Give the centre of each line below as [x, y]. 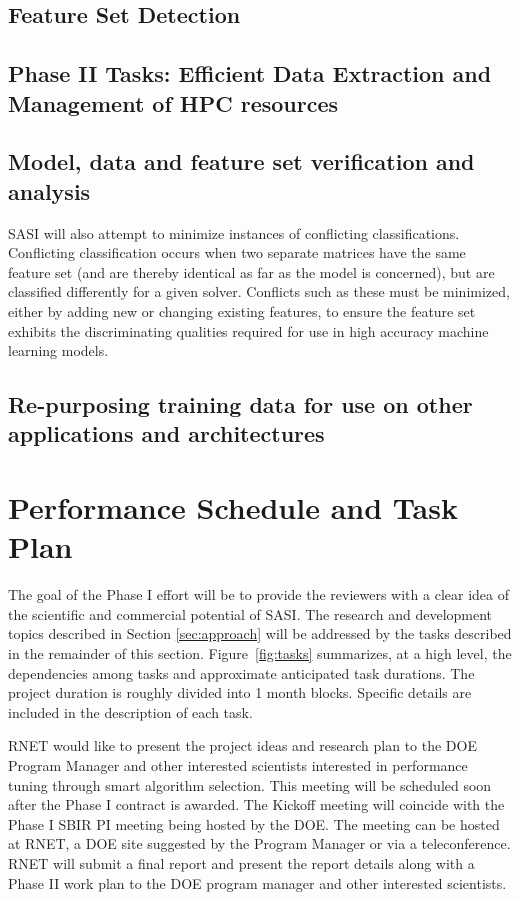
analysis [49, 190]
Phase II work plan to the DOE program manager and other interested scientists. [257, 882]
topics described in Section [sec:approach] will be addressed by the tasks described [260, 633]
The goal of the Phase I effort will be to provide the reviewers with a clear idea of [258, 594]
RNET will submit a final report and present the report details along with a [241, 862]
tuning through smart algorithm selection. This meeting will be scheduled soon [250, 784]
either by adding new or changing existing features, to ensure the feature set [242, 310]
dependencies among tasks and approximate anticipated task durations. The [241, 672]
